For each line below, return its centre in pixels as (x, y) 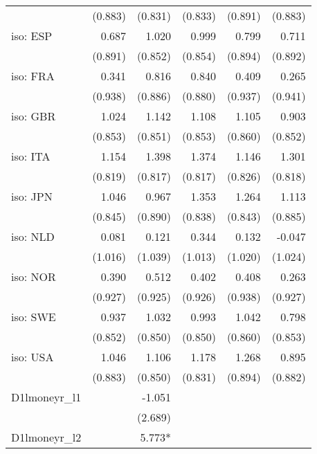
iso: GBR (34, 116)
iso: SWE (34, 317)
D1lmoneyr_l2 (46, 437)
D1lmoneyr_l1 (46, 397)
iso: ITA (31, 156)
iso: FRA (33, 76)
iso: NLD (33, 236)
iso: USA (33, 357)
